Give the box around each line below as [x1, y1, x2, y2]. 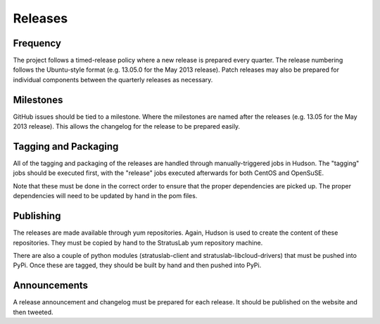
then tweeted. [13, 308, 53, 316]
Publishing [13, 210, 61, 222]
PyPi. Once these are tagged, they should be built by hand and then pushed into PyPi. [13, 261, 262, 270]
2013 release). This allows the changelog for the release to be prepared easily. [13, 122, 241, 131]
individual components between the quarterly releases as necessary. [13, 75, 213, 84]
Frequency [13, 37, 61, 49]
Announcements [13, 280, 88, 292]
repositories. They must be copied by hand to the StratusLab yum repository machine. [13, 238, 263, 247]
